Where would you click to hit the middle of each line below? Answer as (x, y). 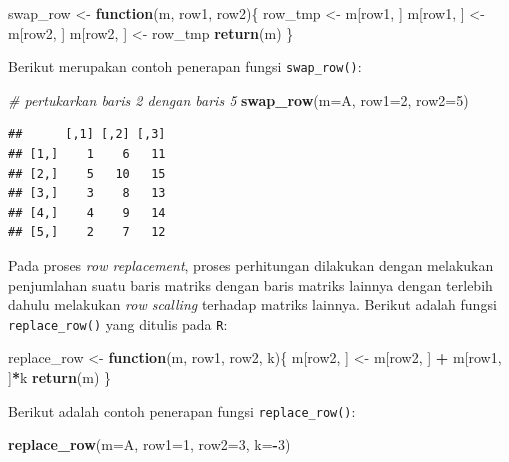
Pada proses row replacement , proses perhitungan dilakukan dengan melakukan (251, 265)
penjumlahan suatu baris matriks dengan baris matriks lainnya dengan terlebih (250, 284)
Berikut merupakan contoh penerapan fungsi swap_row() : (185, 66)
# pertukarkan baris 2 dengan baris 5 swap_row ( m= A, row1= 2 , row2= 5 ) (238, 99)
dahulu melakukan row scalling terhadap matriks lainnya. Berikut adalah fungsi (252, 304)
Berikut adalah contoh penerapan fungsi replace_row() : (182, 410)
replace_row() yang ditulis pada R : (118, 323)
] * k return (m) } (60, 377)
